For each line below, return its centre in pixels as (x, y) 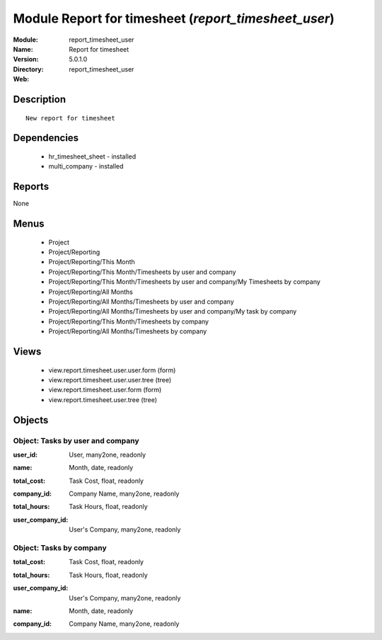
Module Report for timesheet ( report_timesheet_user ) (174, 18)
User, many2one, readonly (108, 455)
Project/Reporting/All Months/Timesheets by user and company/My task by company (173, 312)
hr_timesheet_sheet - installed (92, 156)
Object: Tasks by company (60, 547)
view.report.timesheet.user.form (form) (105, 390)
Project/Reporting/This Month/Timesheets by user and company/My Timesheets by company (185, 282)
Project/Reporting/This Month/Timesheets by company (128, 321)
